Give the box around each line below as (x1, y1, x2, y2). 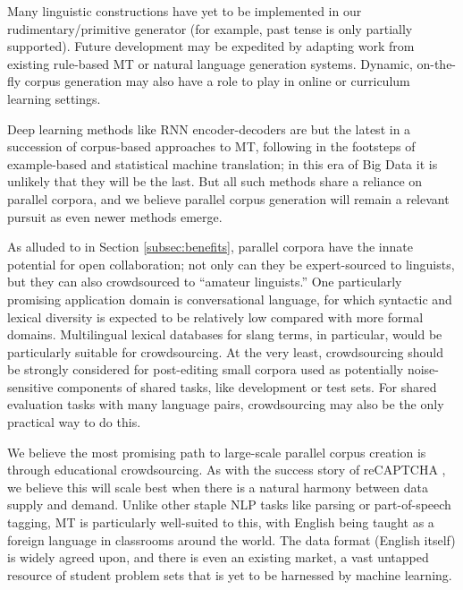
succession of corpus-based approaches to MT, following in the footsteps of (7, 137, 416, 156)
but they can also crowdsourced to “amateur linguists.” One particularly (7, 272, 402, 291)
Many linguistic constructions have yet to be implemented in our (7, 2, 362, 20)
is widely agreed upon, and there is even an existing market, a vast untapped (7, 548, 429, 567)
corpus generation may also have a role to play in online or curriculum (24, 72, 410, 90)
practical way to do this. (7, 413, 141, 432)
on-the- (417, 54, 457, 73)
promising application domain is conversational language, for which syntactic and (7, 289, 452, 308)
